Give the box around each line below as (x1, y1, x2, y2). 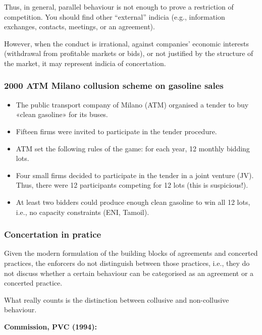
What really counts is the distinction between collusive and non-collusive (4, 294, 229, 305)
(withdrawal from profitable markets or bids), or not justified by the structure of (4, 48, 253, 59)
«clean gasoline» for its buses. (16, 109, 108, 120)
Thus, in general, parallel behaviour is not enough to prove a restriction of (4, 2, 234, 12)
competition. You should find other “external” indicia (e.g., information (4, 11, 225, 22)
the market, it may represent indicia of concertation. (4, 58, 166, 68)
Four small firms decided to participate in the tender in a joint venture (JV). (16, 170, 254, 180)
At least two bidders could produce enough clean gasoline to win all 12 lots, (16, 196, 250, 207)
